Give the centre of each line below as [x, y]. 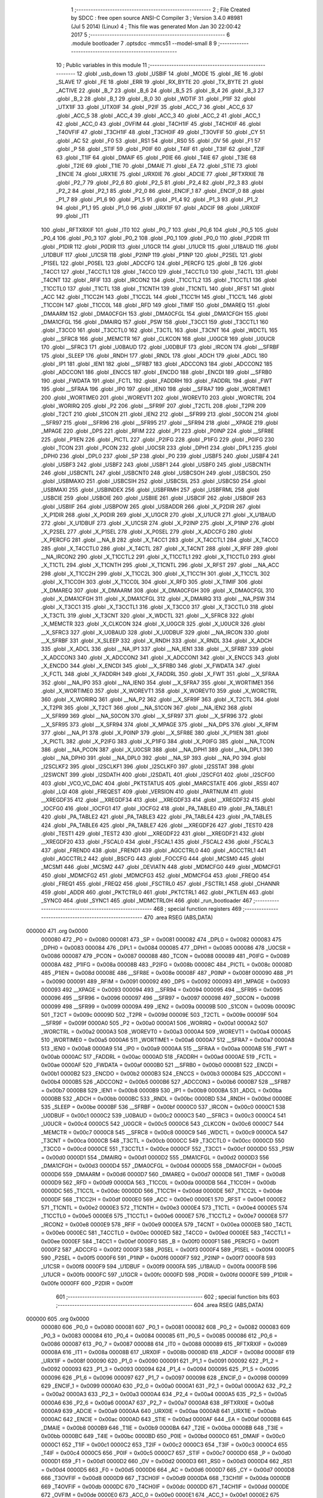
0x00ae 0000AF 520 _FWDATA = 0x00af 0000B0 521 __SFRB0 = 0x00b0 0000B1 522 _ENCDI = [159, 1065]
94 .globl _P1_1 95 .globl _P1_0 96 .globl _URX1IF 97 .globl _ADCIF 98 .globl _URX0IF [158, 207]
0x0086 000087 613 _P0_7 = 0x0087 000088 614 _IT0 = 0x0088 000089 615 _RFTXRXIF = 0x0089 [164, 1344]
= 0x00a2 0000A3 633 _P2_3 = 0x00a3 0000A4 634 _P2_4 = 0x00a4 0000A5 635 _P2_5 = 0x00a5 [164, 1394]
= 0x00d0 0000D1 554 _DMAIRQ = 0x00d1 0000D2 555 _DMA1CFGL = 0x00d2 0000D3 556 [155, 1157]
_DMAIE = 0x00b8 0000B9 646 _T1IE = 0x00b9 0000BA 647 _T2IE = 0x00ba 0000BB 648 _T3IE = [162, 1428]
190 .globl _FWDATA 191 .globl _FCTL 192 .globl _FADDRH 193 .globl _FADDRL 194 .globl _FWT [157, 380]
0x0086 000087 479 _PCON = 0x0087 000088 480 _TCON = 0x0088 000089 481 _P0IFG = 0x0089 [165, 956]
